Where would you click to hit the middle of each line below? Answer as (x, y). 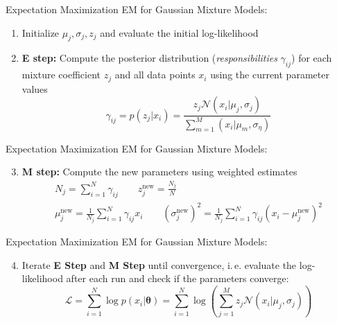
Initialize (41, 32)
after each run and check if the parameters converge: (178, 278)
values (35, 88)
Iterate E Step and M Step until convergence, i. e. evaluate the (159, 264)
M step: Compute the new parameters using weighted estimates (159, 172)
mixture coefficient (61, 75)
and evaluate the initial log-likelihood (179, 32)
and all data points (155, 75)
